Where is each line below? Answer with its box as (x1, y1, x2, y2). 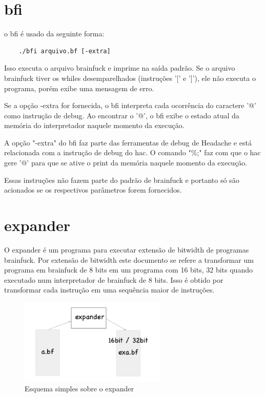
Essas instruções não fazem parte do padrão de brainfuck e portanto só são (4, 174, 239, 185)
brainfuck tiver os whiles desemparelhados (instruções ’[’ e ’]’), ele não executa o (4, 72, 256, 83)
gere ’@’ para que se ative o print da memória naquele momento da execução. (4, 157, 248, 168)
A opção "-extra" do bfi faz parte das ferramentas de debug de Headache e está (4, 137, 252, 148)
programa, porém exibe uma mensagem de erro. (4, 82, 154, 93)
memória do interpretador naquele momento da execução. (4, 120, 185, 131)
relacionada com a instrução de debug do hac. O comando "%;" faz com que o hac (4, 147, 261, 158)
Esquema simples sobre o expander (25, 383, 134, 394)
